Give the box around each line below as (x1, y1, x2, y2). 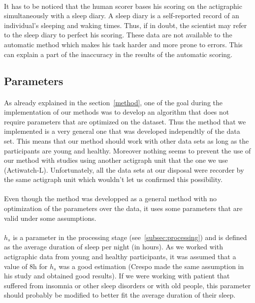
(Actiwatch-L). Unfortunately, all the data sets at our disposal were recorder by (4, 164, 244, 175)
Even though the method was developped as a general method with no (4, 193, 217, 204)
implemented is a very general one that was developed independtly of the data (4, 126, 240, 136)
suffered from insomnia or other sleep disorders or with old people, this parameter (4, 280, 251, 290)
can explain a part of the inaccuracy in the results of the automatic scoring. (4, 49, 232, 59)
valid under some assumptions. (4, 212, 96, 223)
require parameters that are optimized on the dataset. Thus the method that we (4, 116, 246, 126)
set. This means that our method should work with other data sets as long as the (4, 135, 249, 146)
